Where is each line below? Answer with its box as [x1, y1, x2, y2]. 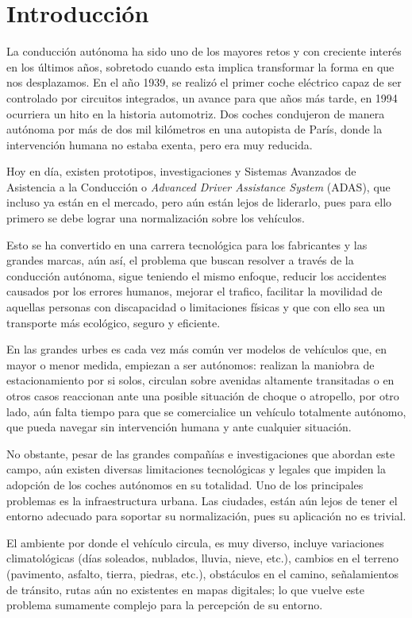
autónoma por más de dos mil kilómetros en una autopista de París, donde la [6, 121, 383, 137]
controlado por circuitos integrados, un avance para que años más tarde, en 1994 [6, 89, 398, 106]
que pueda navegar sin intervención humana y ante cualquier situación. [6, 419, 352, 435]
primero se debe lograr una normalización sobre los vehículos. [6, 210, 305, 226]
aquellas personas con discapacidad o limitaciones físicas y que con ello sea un [6, 299, 386, 315]
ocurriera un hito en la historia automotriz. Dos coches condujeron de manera [6, 105, 385, 122]
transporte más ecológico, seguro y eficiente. [6, 314, 221, 330]
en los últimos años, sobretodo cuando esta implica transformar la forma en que [6, 58, 395, 75]
